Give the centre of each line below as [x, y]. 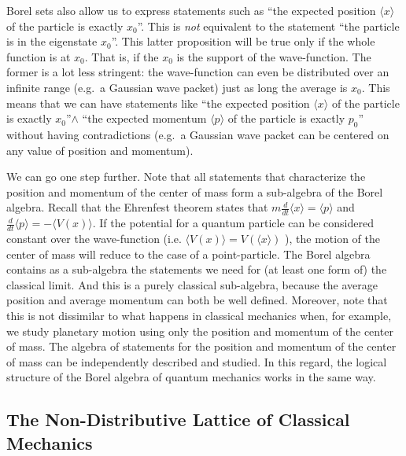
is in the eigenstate [52, 41]
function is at [39, 56]
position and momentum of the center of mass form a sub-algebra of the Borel [195, 191]
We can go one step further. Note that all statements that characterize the [186, 177]
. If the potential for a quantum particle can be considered [233, 223]
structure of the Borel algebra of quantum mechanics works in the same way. [191, 377]
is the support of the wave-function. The [274, 56]
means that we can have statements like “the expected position [158, 103]
